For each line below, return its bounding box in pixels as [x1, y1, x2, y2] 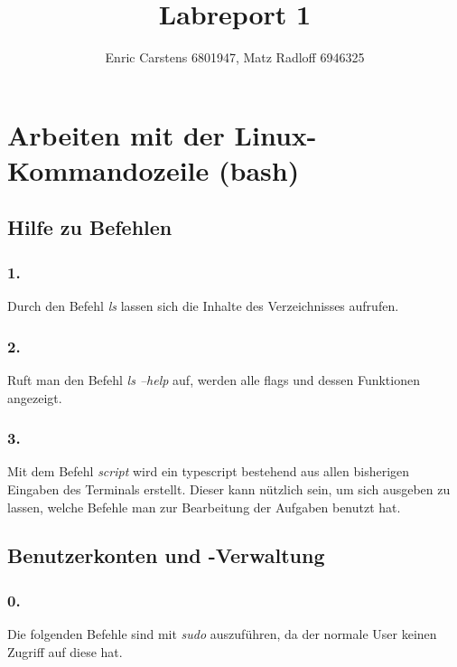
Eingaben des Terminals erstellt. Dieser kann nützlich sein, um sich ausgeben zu [7, 479, 451, 498]
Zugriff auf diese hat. [7, 642, 123, 661]
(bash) [219, 151, 300, 188]
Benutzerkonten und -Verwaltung [7, 541, 325, 569]
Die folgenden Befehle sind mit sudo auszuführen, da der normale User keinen [7, 625, 437, 644]
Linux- [234, 116, 317, 153]
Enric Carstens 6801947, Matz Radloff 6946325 [105, 48, 365, 67]
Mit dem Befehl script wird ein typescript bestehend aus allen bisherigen [7, 462, 410, 481]
